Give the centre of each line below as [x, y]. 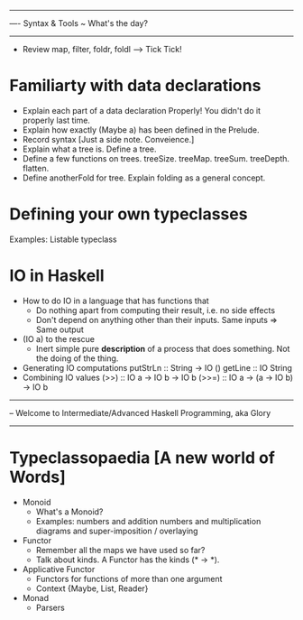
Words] [37, 477]
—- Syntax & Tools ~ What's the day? [79, 23]
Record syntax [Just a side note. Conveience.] [108, 139]
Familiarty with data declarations [135, 86]
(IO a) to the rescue [58, 338]
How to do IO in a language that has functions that [115, 301]
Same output [60, 329]
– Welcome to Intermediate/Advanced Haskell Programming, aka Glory [140, 412]
